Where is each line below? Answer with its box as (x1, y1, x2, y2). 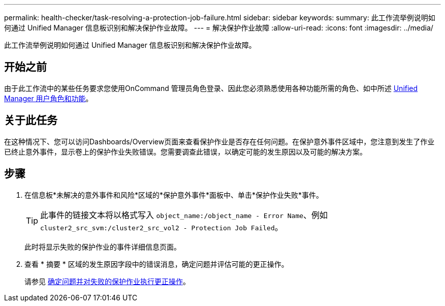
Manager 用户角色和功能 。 (4, 94, 93, 103)
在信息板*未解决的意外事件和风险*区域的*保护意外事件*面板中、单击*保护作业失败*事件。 (24, 190, 324, 199)
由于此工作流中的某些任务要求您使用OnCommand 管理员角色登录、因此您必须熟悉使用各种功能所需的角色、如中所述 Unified (4, 83, 418, 93)
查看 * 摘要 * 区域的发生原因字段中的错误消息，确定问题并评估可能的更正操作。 (24, 259, 289, 268)
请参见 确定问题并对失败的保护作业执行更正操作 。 (24, 277, 190, 286)
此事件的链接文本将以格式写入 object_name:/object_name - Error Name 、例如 (40, 209, 328, 220)
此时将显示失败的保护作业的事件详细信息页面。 (24, 242, 181, 251)
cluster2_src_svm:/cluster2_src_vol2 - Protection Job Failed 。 (40, 222, 283, 232)
